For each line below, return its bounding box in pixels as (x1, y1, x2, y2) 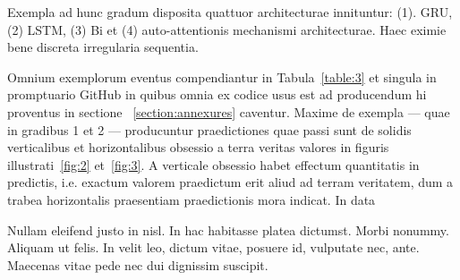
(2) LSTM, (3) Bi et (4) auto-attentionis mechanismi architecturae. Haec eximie (7, 20, 447, 38)
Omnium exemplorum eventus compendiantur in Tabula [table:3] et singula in (7, 67, 437, 86)
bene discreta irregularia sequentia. (7, 38, 199, 56)
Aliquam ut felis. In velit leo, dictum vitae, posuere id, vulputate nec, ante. (7, 238, 420, 257)
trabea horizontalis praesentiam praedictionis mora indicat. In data (7, 190, 376, 208)
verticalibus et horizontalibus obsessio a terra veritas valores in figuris (7, 138, 389, 157)
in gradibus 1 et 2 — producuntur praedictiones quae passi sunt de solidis (7, 120, 412, 139)
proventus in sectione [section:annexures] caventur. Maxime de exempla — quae (7, 102, 450, 121)
